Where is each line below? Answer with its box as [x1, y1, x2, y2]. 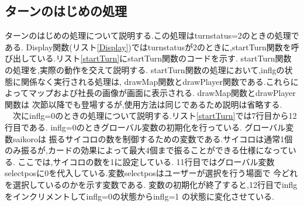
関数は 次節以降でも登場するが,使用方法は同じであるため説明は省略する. [5, 98, 282, 110]
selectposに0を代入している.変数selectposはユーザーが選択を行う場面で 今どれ [5, 167, 298, 179]
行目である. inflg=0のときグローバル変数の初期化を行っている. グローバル [5, 121, 286, 133]
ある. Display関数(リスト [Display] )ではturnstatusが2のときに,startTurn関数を [5, 40, 291, 53]
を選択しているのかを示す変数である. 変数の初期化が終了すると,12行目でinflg [5, 178, 298, 190]
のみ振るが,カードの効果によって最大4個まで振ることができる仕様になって [5, 144, 288, 156]
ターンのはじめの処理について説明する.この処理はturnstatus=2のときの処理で [5, 29, 299, 42]
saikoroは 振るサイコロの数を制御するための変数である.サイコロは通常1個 [12, 132, 293, 145]
